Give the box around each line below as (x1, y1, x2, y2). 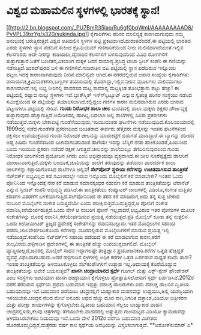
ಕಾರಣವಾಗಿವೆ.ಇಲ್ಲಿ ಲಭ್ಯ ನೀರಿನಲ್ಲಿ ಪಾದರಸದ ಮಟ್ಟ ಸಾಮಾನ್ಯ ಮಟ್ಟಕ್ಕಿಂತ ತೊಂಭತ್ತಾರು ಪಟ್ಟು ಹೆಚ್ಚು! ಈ (6, 84, 179, 91)
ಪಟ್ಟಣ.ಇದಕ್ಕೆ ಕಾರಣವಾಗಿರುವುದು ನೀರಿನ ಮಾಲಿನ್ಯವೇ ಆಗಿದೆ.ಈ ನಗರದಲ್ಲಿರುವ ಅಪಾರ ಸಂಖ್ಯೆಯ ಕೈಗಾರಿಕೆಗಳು (6, 70, 190, 78)
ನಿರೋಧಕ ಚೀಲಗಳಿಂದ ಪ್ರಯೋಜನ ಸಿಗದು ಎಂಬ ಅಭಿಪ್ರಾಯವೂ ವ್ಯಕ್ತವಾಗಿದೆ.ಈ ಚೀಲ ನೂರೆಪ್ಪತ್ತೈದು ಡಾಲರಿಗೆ (6, 152, 188, 159)
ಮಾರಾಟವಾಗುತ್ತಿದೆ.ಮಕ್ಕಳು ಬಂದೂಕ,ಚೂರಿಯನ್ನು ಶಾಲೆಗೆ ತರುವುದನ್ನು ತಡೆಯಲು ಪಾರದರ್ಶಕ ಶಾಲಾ (6, 159, 176, 166)
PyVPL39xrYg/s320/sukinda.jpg (6, 30, 86, 37)
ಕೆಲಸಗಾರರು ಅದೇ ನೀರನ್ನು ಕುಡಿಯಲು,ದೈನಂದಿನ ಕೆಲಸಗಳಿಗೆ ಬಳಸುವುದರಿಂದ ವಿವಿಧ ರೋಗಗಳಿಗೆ (6, 51, 168, 58)
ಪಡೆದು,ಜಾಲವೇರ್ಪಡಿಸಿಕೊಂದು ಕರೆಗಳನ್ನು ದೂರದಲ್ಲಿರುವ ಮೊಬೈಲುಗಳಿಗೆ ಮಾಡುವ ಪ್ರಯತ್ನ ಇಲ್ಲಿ (6, 226, 170, 233)
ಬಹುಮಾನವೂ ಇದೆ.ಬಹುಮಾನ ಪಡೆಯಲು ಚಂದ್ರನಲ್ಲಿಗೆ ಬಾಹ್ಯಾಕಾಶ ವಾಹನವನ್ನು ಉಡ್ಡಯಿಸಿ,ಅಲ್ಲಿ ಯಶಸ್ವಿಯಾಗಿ (6, 287, 193, 295)
